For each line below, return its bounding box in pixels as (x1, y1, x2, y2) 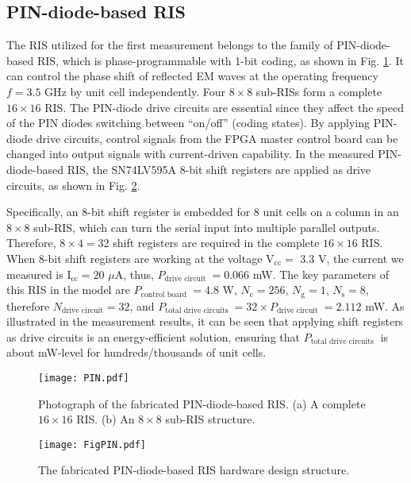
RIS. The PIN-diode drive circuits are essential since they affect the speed (44, 99, 404, 115)
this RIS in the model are (6, 281, 130, 298)
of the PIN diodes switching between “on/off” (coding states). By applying (6, 114, 371, 131)
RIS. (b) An (76, 411, 135, 427)
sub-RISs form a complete (255, 83, 382, 99)
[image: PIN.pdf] (38, 372, 129, 384)
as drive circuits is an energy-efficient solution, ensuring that (6, 328, 300, 345)
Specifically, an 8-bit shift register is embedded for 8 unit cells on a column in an (6, 203, 399, 220)
